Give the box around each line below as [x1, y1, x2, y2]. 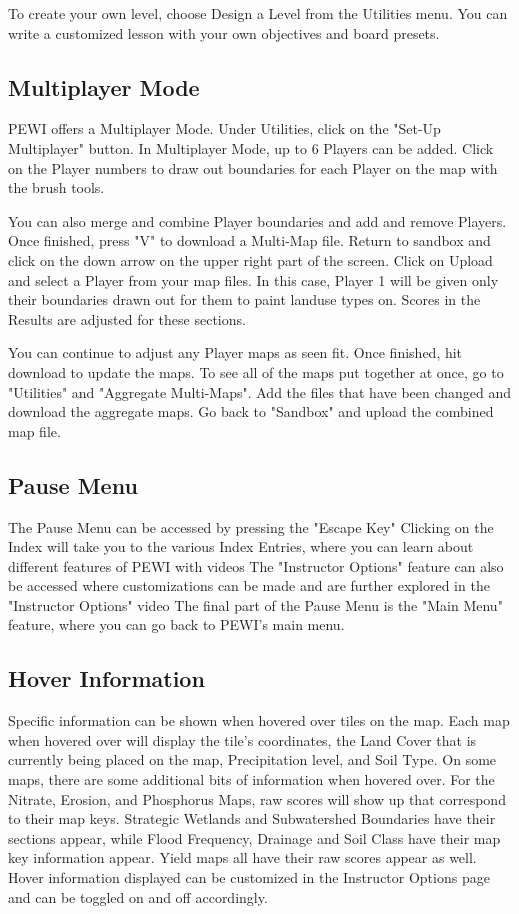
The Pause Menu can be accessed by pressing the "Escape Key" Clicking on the [8, 516, 494, 537]
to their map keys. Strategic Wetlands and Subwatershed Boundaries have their [8, 808, 496, 829]
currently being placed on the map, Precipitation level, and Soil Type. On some [8, 749, 497, 770]
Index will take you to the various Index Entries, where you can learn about [8, 536, 474, 557]
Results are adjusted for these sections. [8, 308, 246, 329]
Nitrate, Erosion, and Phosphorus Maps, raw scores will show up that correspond [8, 788, 506, 809]
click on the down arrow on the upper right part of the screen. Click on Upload [8, 249, 493, 270]
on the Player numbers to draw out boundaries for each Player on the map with [8, 157, 498, 178]
